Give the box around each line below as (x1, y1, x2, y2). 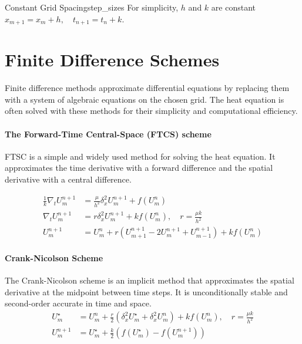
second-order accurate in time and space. (5, 297, 152, 309)
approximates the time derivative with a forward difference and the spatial (5, 161, 273, 174)
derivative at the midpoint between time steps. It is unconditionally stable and (5, 285, 288, 298)
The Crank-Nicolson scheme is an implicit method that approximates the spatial (5, 274, 294, 286)
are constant (211, 1, 256, 13)
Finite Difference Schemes (5, 48, 220, 72)
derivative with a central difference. (5, 173, 132, 185)
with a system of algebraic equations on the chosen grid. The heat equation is (5, 93, 284, 105)
